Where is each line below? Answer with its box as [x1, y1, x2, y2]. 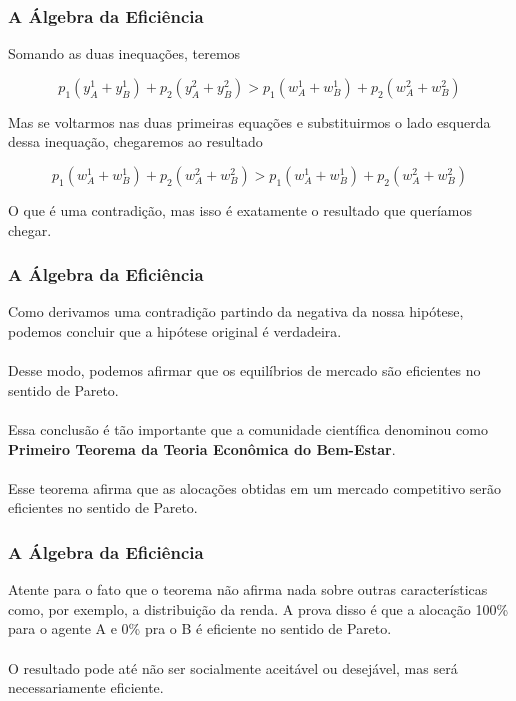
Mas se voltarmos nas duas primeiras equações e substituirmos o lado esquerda [8, 111, 491, 132]
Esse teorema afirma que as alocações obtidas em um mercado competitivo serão [8, 477, 502, 498]
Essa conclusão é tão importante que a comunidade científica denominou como [8, 418, 488, 439]
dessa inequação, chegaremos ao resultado [8, 131, 263, 152]
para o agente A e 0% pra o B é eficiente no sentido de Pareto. [8, 618, 392, 639]
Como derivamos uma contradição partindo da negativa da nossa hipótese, [8, 301, 464, 322]
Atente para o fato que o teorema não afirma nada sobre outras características [8, 579, 488, 600]
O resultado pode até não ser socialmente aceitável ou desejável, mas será [8, 657, 458, 678]
